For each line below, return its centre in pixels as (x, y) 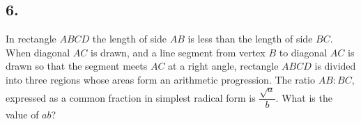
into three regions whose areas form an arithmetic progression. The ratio (161, 79)
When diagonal (38, 52)
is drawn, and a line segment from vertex (178, 52)
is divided (335, 66)
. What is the (304, 97)
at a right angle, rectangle (223, 66)
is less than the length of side (250, 39)
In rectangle (31, 39)
